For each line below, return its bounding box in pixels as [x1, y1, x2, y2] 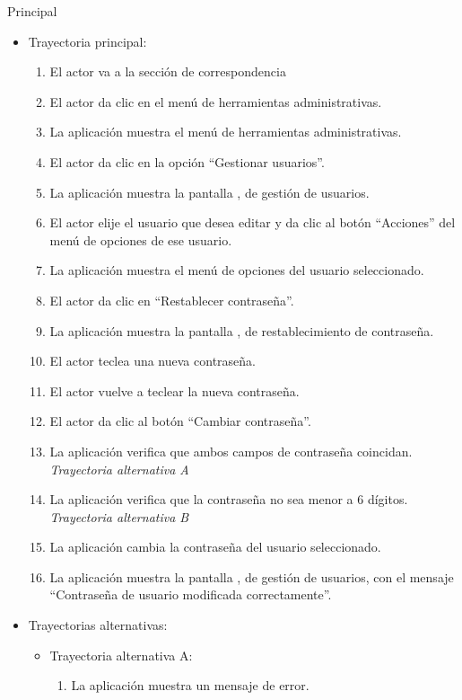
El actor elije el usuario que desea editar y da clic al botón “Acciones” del [49, 213, 456, 232]
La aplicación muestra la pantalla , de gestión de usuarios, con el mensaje [49, 567, 454, 586]
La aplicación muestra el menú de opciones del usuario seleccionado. [49, 261, 424, 279]
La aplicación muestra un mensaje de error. [71, 676, 309, 695]
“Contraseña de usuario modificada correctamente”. [49, 585, 332, 604]
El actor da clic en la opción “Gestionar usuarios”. [49, 152, 325, 171]
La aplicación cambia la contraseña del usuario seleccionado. [49, 537, 381, 556]
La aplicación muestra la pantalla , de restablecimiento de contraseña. [49, 321, 434, 340]
